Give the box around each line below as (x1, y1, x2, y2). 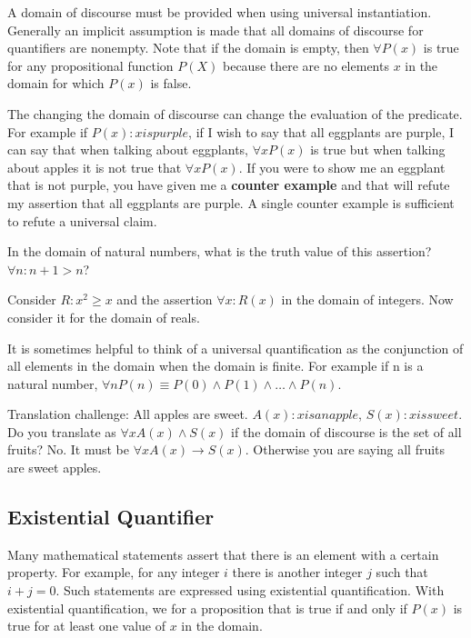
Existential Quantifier (7, 503, 215, 531)
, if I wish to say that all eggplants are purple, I (188, 122, 455, 141)
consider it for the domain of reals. (7, 307, 200, 326)
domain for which (7, 74, 105, 93)
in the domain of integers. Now (281, 290, 454, 309)
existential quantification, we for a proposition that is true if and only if (7, 598, 407, 617)
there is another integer (232, 563, 363, 582)
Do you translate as (7, 422, 116, 441)
